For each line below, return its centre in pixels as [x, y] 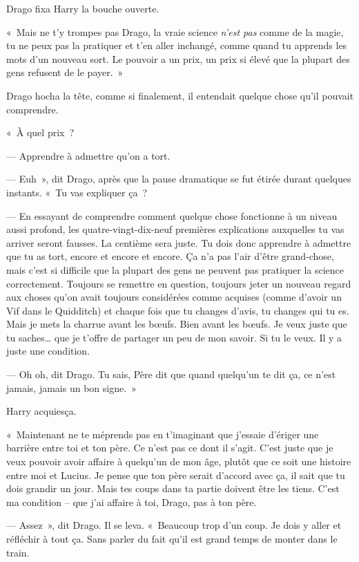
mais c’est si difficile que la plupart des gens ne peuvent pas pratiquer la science [175, 269]
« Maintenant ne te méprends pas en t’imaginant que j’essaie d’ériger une [163, 434]
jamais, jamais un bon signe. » [71, 387]
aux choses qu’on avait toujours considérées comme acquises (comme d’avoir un [174, 297]
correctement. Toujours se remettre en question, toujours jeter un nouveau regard [179, 283]
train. [18, 552]
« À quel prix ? [40, 132]
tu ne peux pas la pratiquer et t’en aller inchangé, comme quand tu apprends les [177, 45]
